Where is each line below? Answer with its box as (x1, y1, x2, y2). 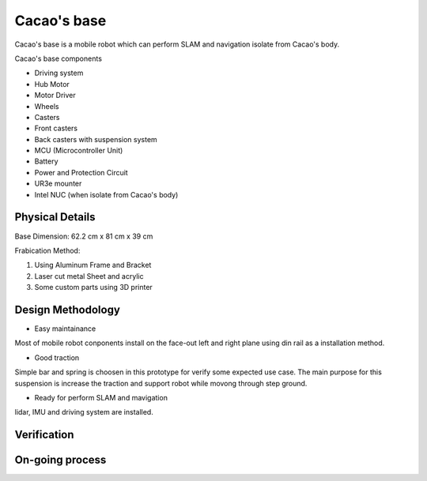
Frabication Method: (14, 246, 81, 255)
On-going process (14, 453, 107, 467)
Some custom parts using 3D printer (34, 283, 153, 292)
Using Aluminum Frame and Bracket (34, 261, 152, 270)
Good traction (34, 352, 80, 363)
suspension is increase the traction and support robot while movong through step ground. (14, 378, 308, 388)
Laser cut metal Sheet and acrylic (34, 271, 144, 280)
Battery (34, 156, 59, 166)
